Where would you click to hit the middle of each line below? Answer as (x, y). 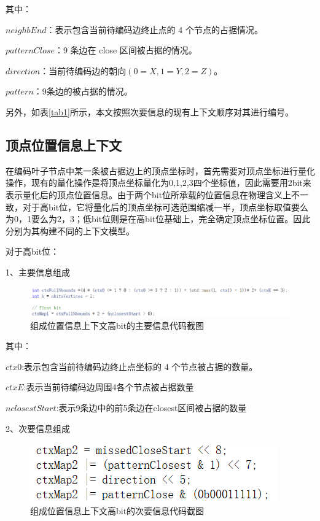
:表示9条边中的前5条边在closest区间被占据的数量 (151, 407)
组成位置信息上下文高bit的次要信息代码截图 (117, 510)
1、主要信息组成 (38, 272)
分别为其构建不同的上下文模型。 (70, 230)
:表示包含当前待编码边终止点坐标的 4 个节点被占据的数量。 (140, 366)
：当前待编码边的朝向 (83, 70)
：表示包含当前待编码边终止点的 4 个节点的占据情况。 (154, 29)
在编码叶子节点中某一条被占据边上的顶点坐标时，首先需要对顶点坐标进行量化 (160, 170)
